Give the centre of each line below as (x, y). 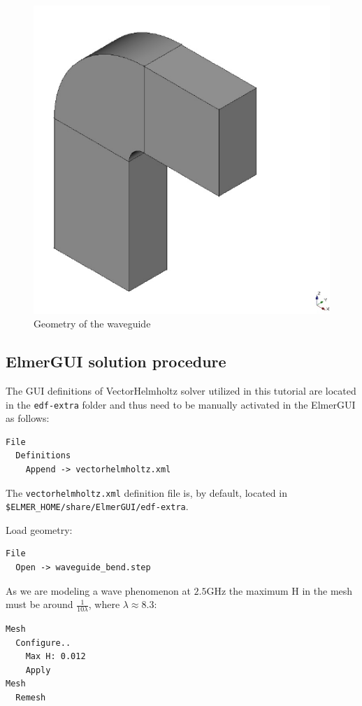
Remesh (31, 698)
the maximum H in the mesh (291, 590)
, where (104, 604)
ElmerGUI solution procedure (116, 361)
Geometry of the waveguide (92, 324)
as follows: (28, 418)
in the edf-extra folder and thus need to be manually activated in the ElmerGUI (181, 404)
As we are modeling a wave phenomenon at (98, 590)
